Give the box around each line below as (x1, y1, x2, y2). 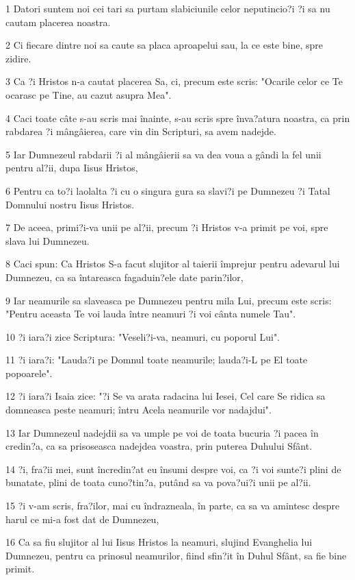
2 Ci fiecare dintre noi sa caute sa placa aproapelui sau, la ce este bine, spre (5, 38, 324, 52)
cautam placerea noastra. (5, 14, 111, 29)
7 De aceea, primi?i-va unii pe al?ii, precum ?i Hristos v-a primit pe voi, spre (5, 220, 328, 234)
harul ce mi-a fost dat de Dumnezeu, (5, 511, 159, 526)
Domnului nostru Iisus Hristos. (5, 197, 135, 211)
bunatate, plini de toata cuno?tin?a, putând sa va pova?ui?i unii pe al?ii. (5, 475, 311, 490)
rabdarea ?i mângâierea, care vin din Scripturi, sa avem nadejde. (5, 124, 276, 138)
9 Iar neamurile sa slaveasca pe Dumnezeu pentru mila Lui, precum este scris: (5, 293, 332, 307)
